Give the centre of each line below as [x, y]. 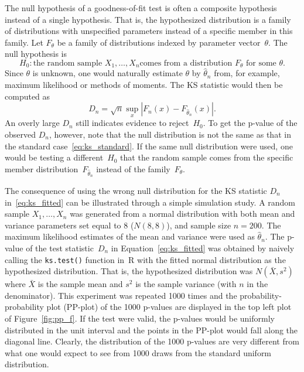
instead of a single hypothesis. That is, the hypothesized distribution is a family [148, 19]
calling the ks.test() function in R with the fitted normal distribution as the [145, 259]
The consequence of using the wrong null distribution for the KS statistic [136, 190]
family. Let [24, 42]
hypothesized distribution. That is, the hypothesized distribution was [129, 271]
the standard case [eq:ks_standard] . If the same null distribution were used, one [149, 146]
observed [21, 134]
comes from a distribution [186, 63]
